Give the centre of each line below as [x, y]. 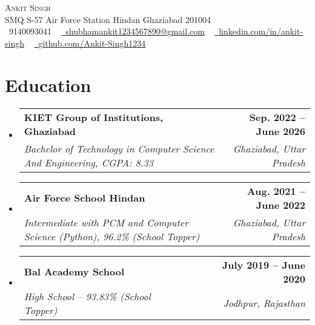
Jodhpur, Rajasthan [264, 303]
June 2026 [280, 131]
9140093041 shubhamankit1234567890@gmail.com [107, 31]
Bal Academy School [74, 271]
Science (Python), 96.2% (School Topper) [112, 236]
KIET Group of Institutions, [94, 117]
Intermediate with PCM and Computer [106, 222]
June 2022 [280, 205]
